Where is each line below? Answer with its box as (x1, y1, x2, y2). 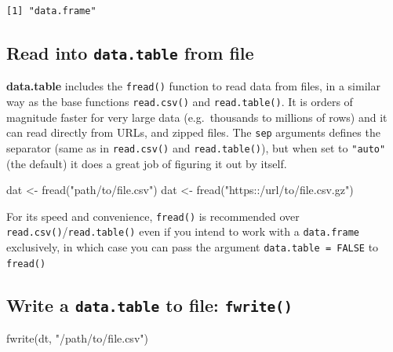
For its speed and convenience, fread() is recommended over (6, 207, 300, 224)
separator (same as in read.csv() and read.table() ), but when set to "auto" (6, 139, 386, 156)
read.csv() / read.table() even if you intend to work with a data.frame (6, 223, 360, 240)
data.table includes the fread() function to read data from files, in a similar (6, 78, 380, 94)
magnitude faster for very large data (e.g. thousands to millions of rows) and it (6, 108, 388, 125)
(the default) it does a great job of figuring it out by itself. (6, 155, 287, 171)
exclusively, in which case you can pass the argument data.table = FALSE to (6, 239, 379, 255)
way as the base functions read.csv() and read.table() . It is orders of (6, 93, 353, 110)
